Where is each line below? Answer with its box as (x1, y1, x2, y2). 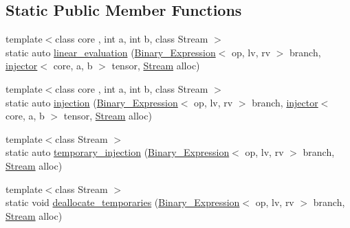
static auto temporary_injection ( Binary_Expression (6, 145, 230, 159)
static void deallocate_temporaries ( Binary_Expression (6, 195, 240, 209)
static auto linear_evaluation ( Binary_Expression (6, 45, 216, 59)
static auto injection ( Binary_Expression (6, 95, 178, 109)
